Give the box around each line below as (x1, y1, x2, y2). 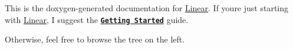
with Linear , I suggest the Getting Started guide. (5, 13, 189, 25)
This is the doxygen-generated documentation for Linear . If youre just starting (5, 2, 289, 14)
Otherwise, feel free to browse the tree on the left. (5, 33, 185, 45)
